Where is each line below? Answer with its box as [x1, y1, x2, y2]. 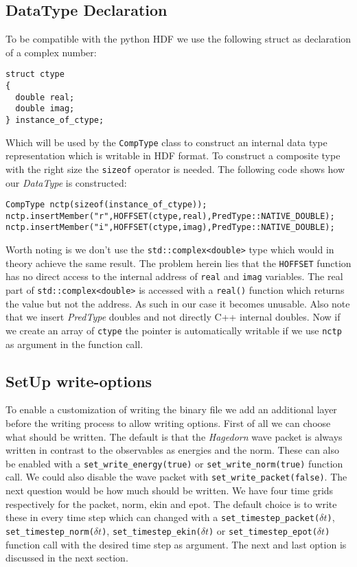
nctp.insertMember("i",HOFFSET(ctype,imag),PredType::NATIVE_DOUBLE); [5, 222, 335, 233]
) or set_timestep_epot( [209, 523, 317, 537]
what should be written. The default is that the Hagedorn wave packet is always [5, 429, 343, 443]
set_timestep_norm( [5, 526, 94, 537]
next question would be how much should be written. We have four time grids [5, 483, 334, 498]
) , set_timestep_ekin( [102, 523, 201, 537]
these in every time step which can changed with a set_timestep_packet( [5, 510, 320, 524]
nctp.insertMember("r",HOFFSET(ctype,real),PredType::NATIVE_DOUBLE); [5, 211, 335, 221]
